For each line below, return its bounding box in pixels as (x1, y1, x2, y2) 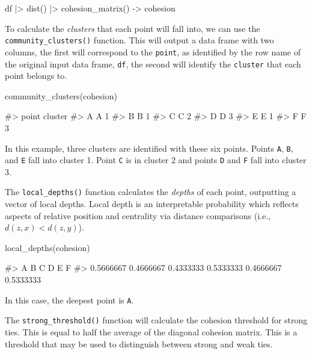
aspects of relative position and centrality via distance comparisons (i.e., (5, 209, 271, 222)
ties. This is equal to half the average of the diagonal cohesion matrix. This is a (5, 325, 298, 338)
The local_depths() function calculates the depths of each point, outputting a (5, 185, 296, 198)
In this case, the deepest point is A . (5, 293, 134, 306)
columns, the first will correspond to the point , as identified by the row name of (5, 45, 301, 58)
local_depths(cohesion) (5, 241, 90, 253)
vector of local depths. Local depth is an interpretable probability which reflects (5, 197, 299, 210)
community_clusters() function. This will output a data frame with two (5, 34, 274, 46)
